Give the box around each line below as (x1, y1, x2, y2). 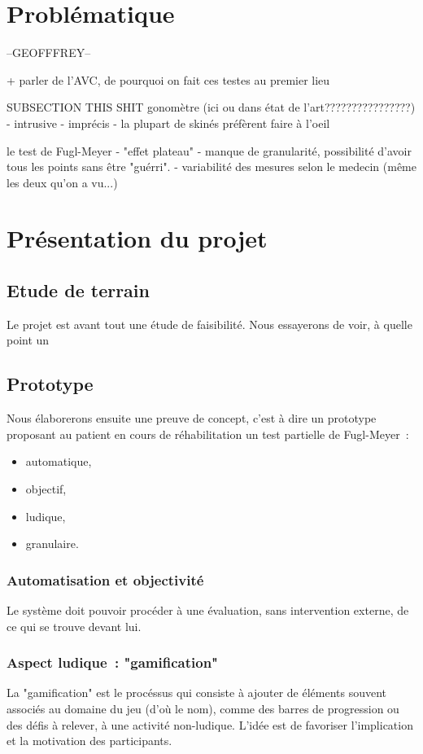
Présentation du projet (7, 221, 268, 255)
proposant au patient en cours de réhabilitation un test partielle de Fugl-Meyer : (7, 425, 409, 442)
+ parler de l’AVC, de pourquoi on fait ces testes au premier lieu (7, 71, 330, 88)
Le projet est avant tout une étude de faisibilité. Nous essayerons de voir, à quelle (7, 315, 412, 332)
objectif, (25, 480, 67, 498)
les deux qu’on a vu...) (7, 173, 118, 191)
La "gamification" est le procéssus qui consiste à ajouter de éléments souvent (7, 684, 387, 701)
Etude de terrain (7, 278, 150, 303)
